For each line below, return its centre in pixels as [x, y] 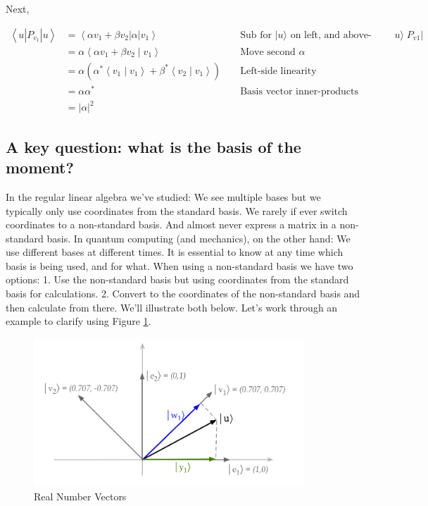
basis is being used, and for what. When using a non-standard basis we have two [180, 265]
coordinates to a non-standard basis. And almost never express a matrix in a [171, 224]
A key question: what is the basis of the [153, 146]
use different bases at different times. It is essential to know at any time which [175, 252]
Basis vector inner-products [299, 91]
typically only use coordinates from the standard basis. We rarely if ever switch [177, 210]
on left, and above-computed [331, 35]
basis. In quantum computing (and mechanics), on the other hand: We [199, 238]
